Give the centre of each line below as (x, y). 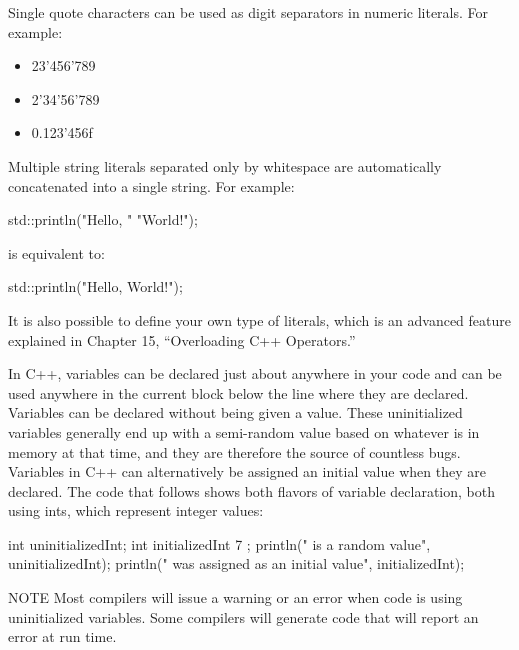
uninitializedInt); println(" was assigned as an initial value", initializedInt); (236, 563)
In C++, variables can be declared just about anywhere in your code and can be (255, 373)
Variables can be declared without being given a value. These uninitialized (235, 412)
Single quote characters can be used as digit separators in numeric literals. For (248, 12)
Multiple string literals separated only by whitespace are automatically (225, 165)
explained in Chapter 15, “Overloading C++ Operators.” (182, 339)
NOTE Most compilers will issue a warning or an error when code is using (235, 597)
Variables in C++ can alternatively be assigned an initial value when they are (247, 471)
